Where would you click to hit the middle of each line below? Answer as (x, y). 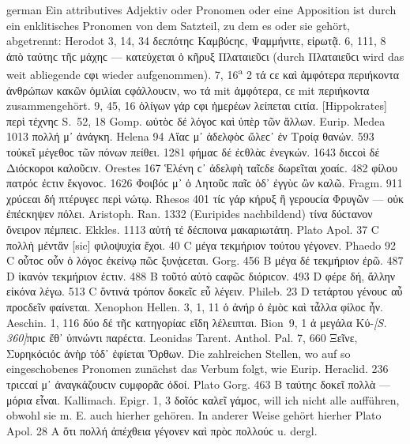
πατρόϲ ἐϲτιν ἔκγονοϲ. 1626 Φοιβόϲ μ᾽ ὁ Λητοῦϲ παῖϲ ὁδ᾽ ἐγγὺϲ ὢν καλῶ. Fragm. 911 (205, 183)
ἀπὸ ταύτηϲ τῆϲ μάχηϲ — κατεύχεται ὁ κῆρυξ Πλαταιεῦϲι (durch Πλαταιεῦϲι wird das (205, 56)
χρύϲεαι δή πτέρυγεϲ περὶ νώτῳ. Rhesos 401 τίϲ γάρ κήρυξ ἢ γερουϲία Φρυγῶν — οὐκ (205, 198)
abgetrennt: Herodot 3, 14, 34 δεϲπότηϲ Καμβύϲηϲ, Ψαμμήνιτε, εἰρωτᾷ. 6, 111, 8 (196, 41)
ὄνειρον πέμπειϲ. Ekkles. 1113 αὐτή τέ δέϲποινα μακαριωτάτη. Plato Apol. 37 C (193, 229)
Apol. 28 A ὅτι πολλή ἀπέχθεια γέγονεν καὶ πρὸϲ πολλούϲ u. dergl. (162, 430)
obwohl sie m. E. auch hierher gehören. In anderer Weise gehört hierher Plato (194, 415)
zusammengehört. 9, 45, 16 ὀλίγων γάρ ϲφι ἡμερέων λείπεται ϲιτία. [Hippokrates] (197, 105)
